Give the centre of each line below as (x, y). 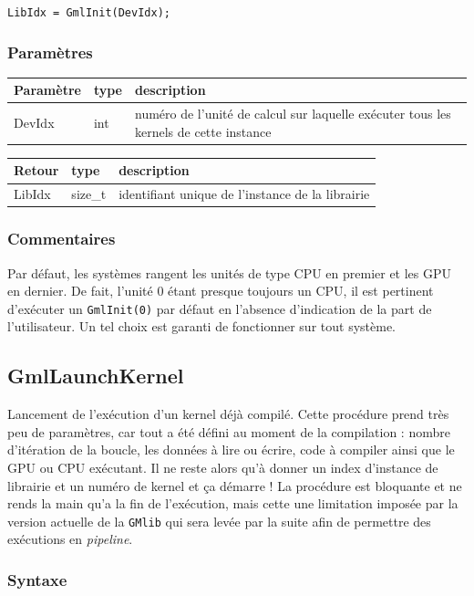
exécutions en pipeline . (70, 539)
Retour (36, 170)
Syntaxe (37, 579)
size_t (89, 194)
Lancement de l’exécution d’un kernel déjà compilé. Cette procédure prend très (228, 414)
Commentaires (62, 239)
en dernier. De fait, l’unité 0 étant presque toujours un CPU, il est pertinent (221, 291)
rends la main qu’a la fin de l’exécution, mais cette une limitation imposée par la (233, 503)
